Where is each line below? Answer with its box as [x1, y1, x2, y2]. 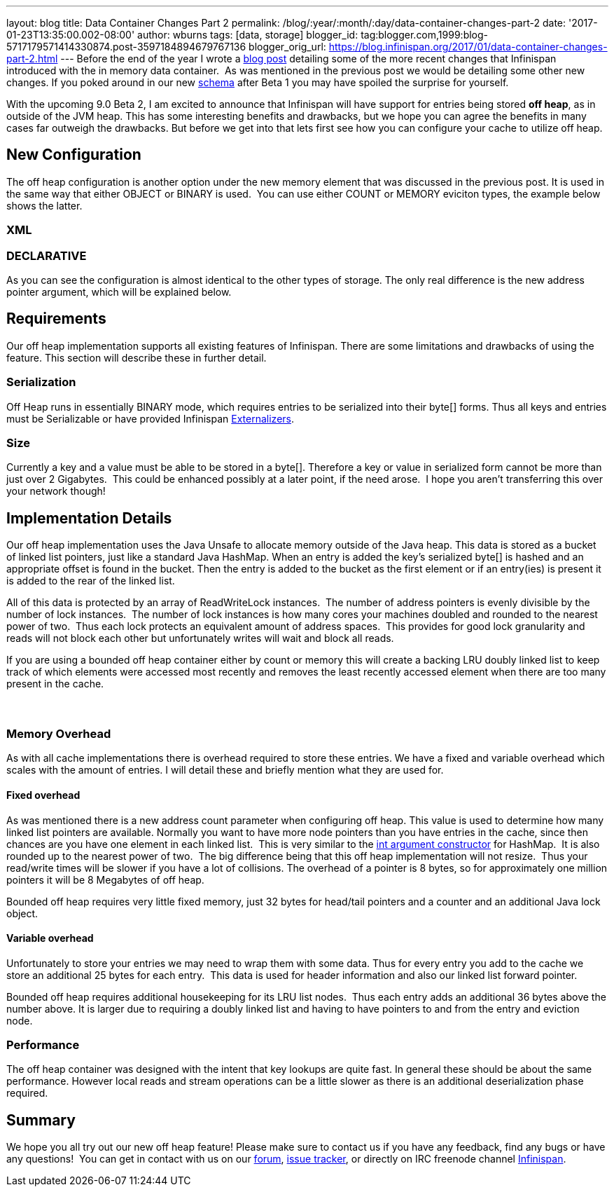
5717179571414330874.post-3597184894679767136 [6, 41, 246, 53]
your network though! [6, 485, 106, 498]
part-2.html [6, 53, 58, 64]
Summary [6, 1111, 76, 1129]
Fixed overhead [6, 788, 81, 801]
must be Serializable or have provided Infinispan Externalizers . [6, 412, 295, 425]
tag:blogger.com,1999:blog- [361, 29, 489, 41]
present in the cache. [6, 678, 104, 690]
